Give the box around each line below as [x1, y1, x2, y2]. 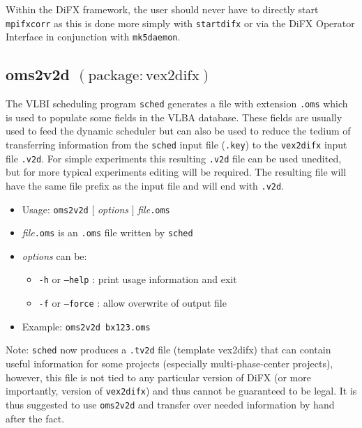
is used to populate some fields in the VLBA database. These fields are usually [6, 109, 342, 124]
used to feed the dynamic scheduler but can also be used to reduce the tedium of [6, 123, 351, 138]
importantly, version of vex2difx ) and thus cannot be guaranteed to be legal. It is [6, 383, 357, 398]
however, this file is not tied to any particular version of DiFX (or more [6, 369, 311, 384]
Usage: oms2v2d [22, 201, 89, 216]
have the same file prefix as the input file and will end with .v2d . [6, 178, 285, 192]
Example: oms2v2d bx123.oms [22, 319, 151, 333]
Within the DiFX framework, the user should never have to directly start [6, 2, 319, 16]
